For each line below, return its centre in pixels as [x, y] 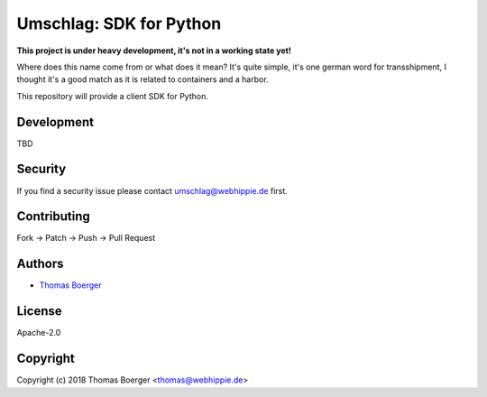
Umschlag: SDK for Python [119, 23]
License [39, 311]
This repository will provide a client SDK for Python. [113, 96]
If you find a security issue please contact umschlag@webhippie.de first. [152, 190]
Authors [40, 264]
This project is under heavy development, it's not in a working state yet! [154, 51]
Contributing [53, 217]
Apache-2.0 [39, 333]
